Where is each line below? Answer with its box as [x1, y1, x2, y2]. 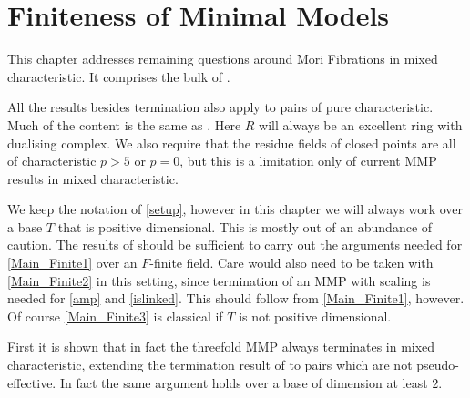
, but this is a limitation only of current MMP [179, 151, 437, 170]
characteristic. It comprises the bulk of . [7, 66, 230, 86]
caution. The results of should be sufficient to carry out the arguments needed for [7, 235, 463, 254]
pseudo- [416, 355, 459, 374]
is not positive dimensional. [239, 306, 392, 325]
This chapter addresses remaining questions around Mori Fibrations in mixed [7, 49, 438, 68]
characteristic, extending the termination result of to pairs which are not [7, 355, 413, 374]
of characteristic [7, 151, 97, 170]
